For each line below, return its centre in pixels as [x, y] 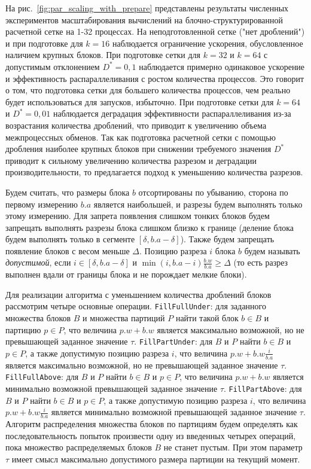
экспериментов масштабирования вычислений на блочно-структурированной [144, 19]
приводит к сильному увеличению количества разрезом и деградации [131, 160]
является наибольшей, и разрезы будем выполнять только [198, 204]
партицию [23, 329]
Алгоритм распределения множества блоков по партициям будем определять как [152, 424]
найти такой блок [207, 318]
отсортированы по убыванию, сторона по [213, 192]
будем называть [272, 250]
